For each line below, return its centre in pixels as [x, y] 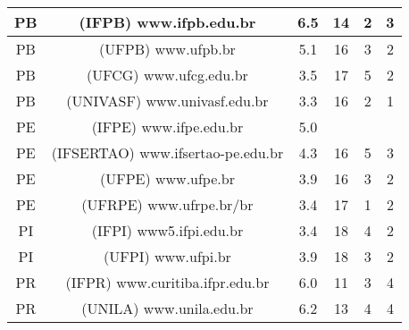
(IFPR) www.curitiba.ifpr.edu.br [167, 282]
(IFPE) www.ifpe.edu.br [167, 127]
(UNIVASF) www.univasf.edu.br [167, 101]
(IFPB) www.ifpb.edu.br [167, 22]
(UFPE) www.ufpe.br [167, 178]
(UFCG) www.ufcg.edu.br [167, 75]
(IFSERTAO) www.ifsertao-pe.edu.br [167, 152]
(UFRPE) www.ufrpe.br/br [167, 204]
